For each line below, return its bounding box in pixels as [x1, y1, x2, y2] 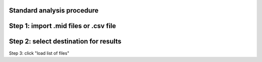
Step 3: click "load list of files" [9, 50, 70, 56]
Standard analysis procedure [9, 6, 99, 15]
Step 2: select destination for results [9, 37, 122, 46]
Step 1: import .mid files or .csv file [9, 22, 116, 30]
